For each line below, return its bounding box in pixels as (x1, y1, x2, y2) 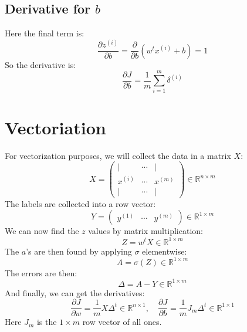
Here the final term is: (5, 27, 84, 39)
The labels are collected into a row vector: (5, 197, 156, 209)
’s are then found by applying (26, 245, 132, 257)
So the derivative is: (5, 58, 76, 70)
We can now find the (5, 225, 79, 237)
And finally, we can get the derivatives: (5, 286, 145, 299)
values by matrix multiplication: (88, 225, 203, 237)
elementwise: (142, 245, 187, 257)
